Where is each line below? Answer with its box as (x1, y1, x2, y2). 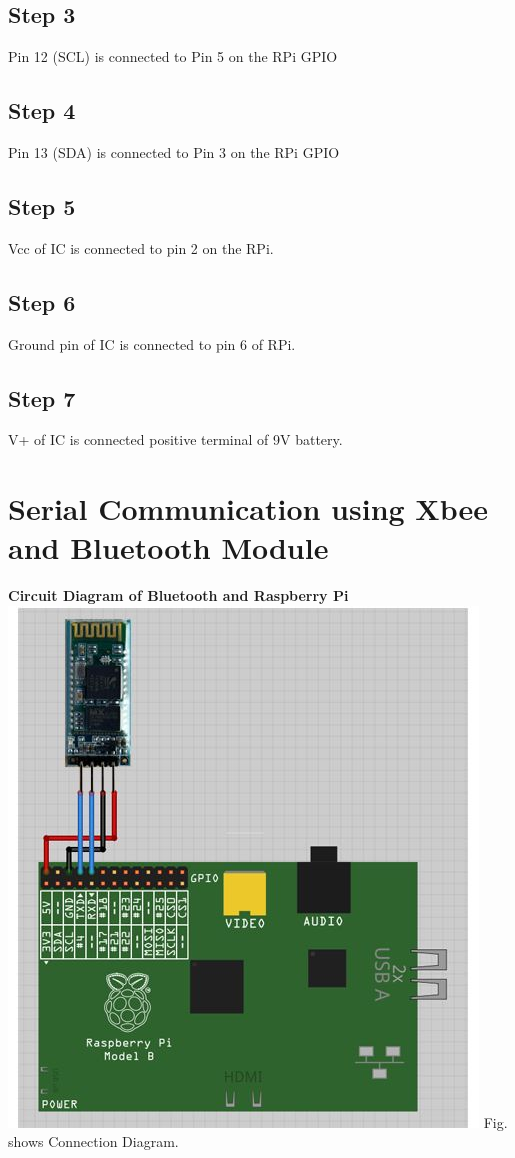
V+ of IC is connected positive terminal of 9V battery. (8, 429, 343, 450)
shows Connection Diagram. (8, 1131, 179, 1152)
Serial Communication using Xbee (8, 488, 489, 529)
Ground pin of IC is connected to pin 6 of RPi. (8, 333, 296, 354)
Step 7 (8, 382, 76, 413)
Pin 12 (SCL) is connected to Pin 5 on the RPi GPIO (8, 46, 338, 67)
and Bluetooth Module (8, 527, 329, 568)
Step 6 (8, 286, 76, 317)
